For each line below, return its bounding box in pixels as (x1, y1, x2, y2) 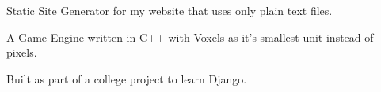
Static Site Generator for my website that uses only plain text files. (6, 2, 333, 18)
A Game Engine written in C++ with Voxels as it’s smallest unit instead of (6, 28, 374, 45)
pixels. (6, 44, 37, 61)
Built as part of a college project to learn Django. (6, 70, 247, 86)
